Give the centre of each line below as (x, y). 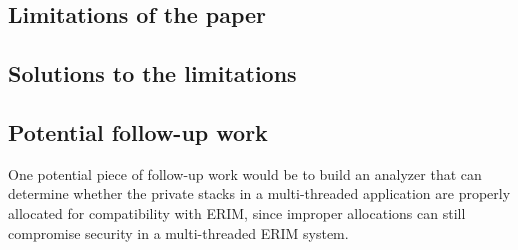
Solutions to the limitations (152, 73)
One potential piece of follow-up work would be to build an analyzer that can (245, 173)
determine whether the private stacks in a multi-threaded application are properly (259, 193)
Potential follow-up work (138, 131)
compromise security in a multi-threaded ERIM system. (178, 232)
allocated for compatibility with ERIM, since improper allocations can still (237, 212)
